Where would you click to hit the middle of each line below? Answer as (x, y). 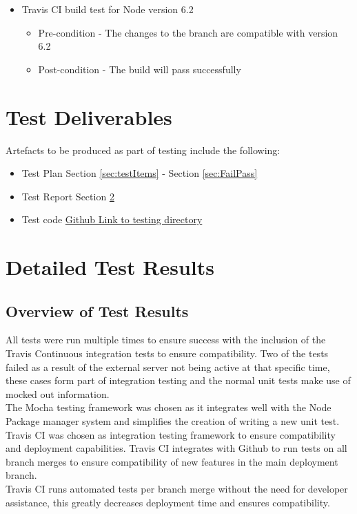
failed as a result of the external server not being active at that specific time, (168, 367)
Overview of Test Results (97, 311)
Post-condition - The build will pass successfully (140, 69)
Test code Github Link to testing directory (112, 219)
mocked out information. (58, 393)
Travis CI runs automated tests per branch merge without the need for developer (177, 488)
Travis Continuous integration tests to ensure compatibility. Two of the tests (167, 353)
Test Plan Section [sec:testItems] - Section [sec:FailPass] (140, 173)
